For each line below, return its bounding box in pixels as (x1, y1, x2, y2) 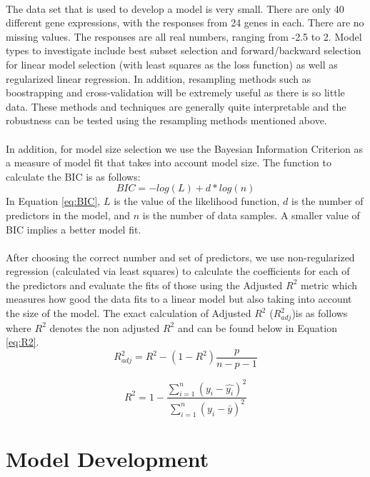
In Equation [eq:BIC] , (6, 194, 101, 209)
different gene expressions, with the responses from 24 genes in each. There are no (6, 15, 364, 30)
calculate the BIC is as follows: (6, 169, 141, 184)
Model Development (6, 444, 209, 473)
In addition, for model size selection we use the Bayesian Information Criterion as (6, 141, 364, 156)
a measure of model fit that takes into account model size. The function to (6, 155, 332, 170)
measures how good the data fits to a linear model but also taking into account (6, 291, 352, 306)
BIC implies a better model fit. (6, 221, 141, 236)
